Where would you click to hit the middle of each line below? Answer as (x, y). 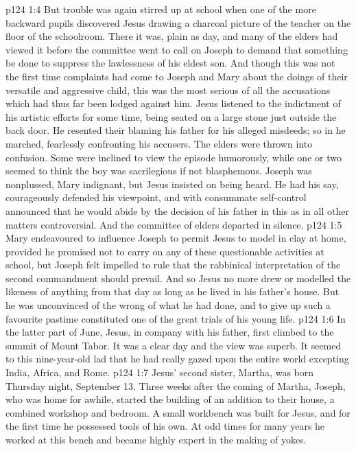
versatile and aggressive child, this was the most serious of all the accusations (168, 90)
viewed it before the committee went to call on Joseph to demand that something (177, 49)
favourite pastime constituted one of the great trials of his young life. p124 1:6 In (176, 318)
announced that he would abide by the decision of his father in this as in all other (177, 210)
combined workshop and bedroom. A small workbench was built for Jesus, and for (178, 412)
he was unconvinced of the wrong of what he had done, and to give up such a (168, 305)
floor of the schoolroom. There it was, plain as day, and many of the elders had (172, 36)
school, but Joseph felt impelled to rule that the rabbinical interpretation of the (173, 265)
